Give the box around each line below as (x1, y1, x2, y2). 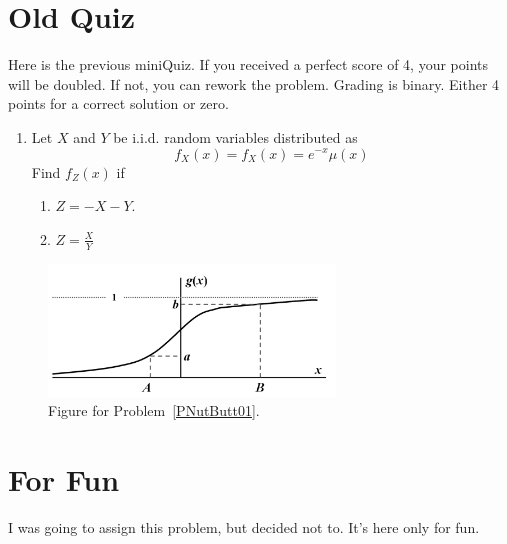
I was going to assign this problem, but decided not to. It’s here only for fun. (8, 516, 480, 537)
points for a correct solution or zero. (8, 93, 229, 114)
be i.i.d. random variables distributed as (113, 126, 358, 147)
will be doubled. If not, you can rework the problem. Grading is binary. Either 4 (8, 73, 500, 94)
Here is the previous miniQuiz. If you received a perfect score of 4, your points (8, 54, 489, 75)
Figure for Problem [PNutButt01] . (48, 400, 260, 421)
